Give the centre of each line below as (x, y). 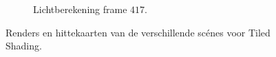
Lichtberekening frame (80, 9)
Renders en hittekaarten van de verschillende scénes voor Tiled (138, 32)
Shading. (24, 46)
